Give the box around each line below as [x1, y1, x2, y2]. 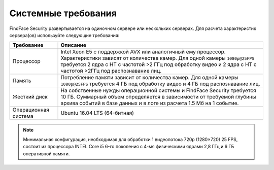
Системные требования [9, 8, 117, 19]
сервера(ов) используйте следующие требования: [9, 32, 120, 38]
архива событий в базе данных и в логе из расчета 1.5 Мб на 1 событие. [60, 99, 239, 107]
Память [12, 77, 31, 84]
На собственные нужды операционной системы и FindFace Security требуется [60, 87, 256, 94]
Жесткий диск [12, 93, 48, 100]
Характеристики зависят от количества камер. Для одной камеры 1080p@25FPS [60, 55, 255, 62]
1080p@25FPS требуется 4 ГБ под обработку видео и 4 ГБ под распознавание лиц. [60, 80, 261, 87]
